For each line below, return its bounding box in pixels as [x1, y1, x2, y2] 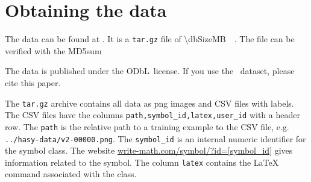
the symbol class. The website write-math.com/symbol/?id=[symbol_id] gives [5, 144, 293, 157]
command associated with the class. [5, 168, 137, 180]
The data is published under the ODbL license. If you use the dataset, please [5, 64, 295, 77]
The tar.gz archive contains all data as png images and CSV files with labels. [5, 96, 294, 109]
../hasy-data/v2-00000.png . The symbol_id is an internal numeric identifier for [5, 132, 306, 145]
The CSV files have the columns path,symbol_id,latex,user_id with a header [5, 108, 300, 121]
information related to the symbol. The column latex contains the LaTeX [5, 155, 279, 168]
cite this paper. [5, 76, 61, 89]
